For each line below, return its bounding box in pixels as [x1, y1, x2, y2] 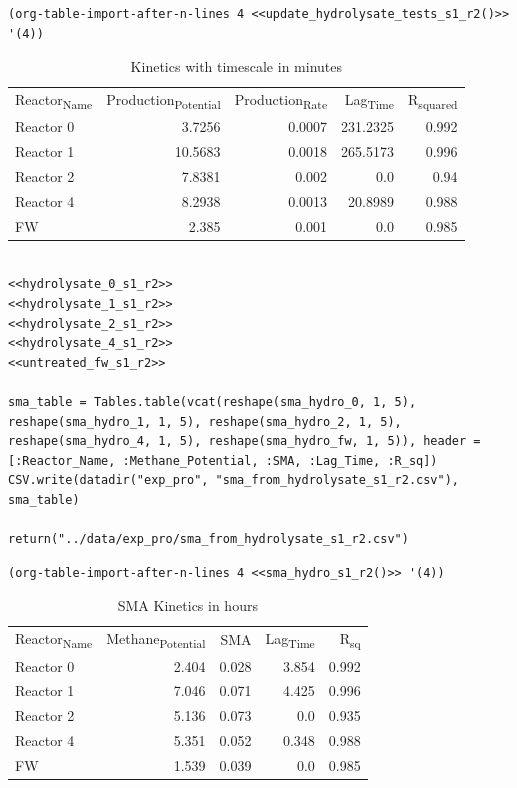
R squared [407, 89, 458, 112]
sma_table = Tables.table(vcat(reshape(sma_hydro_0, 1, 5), [8, 395, 417, 410]
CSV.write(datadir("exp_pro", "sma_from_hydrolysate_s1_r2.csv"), [8, 473, 460, 488]
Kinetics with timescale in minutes [130, 56, 342, 77]
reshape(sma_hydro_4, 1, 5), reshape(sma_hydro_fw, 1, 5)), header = [8, 434, 481, 449]
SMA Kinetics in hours [117, 595, 258, 616]
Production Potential [106, 89, 221, 112]
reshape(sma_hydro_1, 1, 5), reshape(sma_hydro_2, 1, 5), [8, 414, 402, 429]
